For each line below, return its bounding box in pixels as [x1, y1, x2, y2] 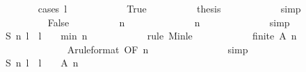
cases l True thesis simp [38, 1, 301, 15]
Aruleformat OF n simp [67, 42, 248, 56]
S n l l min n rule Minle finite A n [5, 28, 297, 43]
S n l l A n [5, 55, 79, 70]
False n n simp [47, 15, 290, 29]
